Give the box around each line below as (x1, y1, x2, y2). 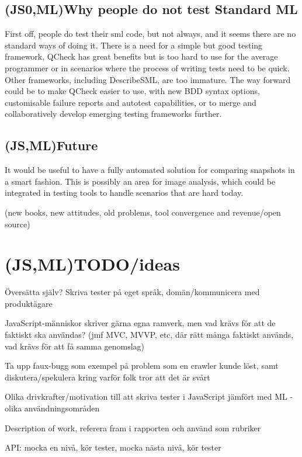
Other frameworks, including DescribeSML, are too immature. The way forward (5, 73, 291, 85)
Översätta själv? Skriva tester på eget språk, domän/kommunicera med (5, 286, 260, 298)
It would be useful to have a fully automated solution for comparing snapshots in (5, 164, 295, 176)
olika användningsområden (5, 402, 100, 414)
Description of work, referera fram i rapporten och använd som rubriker (5, 421, 261, 434)
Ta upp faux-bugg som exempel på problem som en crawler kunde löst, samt (5, 359, 279, 372)
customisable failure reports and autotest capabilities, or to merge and (5, 96, 256, 108)
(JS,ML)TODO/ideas (5, 252, 180, 276)
